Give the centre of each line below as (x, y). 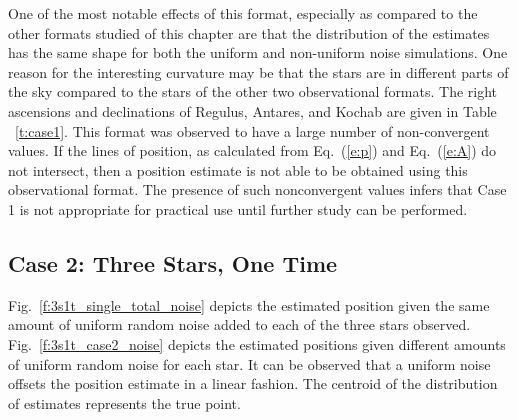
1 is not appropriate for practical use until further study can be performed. (238, 208)
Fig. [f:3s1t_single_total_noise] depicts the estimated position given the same (249, 304)
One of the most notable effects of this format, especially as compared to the (243, 13)
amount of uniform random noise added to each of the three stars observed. (239, 324)
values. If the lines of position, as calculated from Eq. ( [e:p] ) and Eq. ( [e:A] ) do (252, 150)
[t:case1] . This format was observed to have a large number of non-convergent (252, 130)
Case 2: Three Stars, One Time (173, 262)
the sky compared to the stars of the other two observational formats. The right (253, 91)
